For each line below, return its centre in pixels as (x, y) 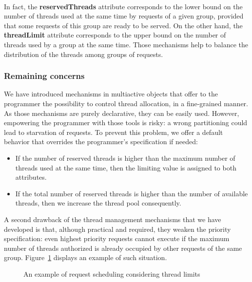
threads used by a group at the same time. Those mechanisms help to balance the (126, 44)
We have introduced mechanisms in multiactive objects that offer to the (111, 94)
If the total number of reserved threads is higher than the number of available (132, 193)
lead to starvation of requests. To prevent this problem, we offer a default (114, 132)
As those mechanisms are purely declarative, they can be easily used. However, (122, 113)
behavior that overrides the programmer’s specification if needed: (101, 141)
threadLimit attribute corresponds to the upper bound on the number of (115, 35)
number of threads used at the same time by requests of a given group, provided (124, 16)
